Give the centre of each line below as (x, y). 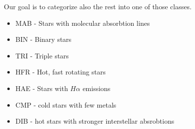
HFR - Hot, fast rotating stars (60, 72)
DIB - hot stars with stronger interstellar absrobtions (95, 121)
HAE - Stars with (42, 88)
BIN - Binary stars (43, 39)
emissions (97, 88)
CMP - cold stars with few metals (66, 104)
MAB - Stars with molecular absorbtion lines (83, 23)
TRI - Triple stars (42, 55)
